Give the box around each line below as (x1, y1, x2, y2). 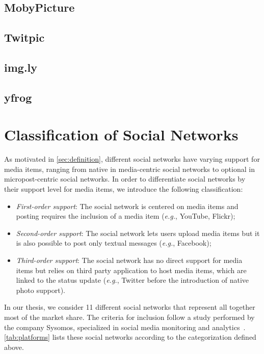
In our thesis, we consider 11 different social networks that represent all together (4, 302, 255, 312)
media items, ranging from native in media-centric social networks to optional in (4, 163, 255, 174)
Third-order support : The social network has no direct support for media (16, 255, 243, 265)
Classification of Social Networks (4, 124, 239, 145)
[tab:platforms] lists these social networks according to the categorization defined (4, 332, 256, 342)
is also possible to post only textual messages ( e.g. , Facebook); (16, 238, 212, 248)
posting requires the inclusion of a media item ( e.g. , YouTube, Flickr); (16, 211, 235, 221)
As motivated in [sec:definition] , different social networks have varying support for (4, 154, 260, 164)
